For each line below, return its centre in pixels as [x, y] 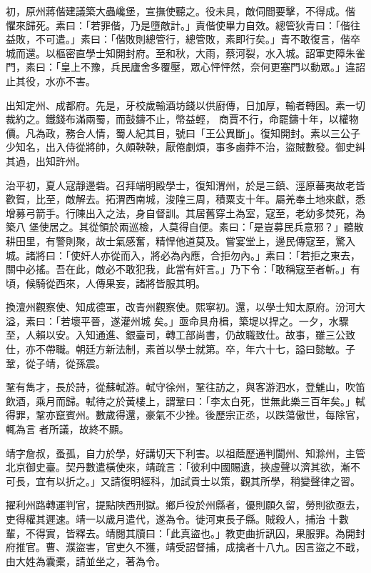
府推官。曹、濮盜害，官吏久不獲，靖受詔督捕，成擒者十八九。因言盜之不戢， [185, 547]
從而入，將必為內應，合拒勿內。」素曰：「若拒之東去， [235, 255]
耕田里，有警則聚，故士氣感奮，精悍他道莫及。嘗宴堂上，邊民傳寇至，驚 [176, 240]
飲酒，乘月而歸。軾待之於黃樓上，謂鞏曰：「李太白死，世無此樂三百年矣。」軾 [185, 400]
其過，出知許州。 [46, 160]
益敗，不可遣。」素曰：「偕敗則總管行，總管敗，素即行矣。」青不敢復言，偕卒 [183, 39]
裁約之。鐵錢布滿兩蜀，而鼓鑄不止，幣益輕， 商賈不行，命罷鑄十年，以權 [177, 119]
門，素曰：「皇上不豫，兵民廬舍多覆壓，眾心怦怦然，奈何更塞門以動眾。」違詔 [185, 67]
